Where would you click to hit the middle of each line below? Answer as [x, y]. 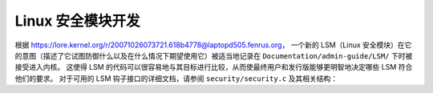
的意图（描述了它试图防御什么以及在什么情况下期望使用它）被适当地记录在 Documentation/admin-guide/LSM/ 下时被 [214, 55]
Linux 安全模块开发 [77, 21]
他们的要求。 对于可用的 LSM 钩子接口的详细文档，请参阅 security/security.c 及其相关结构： [176, 78]
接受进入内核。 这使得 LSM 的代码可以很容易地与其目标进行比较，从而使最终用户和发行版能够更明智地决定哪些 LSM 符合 [214, 67]
